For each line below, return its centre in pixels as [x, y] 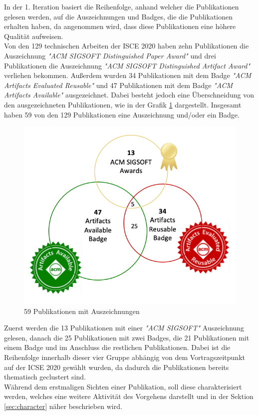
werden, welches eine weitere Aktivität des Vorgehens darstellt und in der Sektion [129, 396]
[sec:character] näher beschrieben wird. [63, 406]
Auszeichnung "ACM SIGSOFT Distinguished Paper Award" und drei [110, 55]
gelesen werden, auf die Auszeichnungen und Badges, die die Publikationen [119, 16]
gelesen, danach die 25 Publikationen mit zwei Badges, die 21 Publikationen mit [127, 337]
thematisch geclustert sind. [45, 377]
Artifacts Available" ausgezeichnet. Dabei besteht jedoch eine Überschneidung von [129, 95]
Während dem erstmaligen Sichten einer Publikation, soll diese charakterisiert [123, 386]
